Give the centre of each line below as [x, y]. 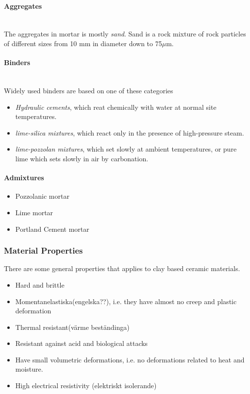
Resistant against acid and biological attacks [82, 343]
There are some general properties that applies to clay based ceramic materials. [122, 268]
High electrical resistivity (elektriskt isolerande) [86, 385]
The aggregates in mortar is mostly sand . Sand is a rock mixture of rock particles [125, 34]
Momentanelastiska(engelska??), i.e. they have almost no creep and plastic [126, 301]
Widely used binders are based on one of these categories [89, 90]
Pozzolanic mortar [42, 196]
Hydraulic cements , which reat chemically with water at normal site [116, 107]
